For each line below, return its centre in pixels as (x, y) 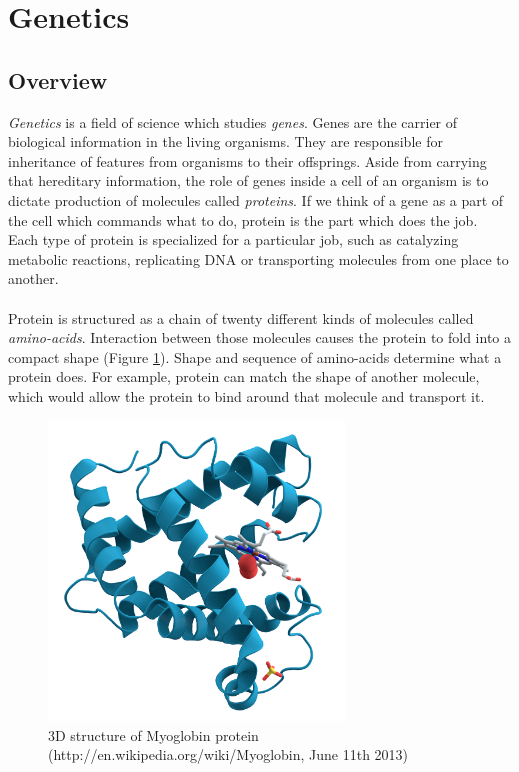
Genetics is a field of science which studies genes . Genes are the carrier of (233, 121)
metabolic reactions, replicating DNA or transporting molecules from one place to (258, 258)
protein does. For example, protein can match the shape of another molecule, (244, 376)
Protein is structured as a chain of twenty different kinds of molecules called (241, 317)
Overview (58, 79)
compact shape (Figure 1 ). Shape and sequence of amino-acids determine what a (255, 356)
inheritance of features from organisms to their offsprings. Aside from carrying (247, 160)
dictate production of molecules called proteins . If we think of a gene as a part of (256, 199)
